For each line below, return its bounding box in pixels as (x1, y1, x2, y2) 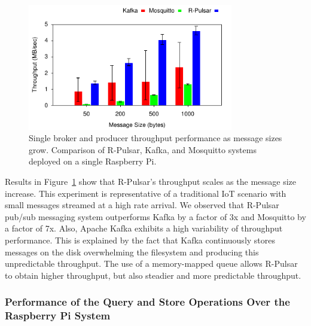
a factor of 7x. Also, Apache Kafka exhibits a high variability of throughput (5, 222, 283, 234)
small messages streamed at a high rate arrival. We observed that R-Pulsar (5, 199, 279, 211)
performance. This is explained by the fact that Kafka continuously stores (5, 233, 276, 246)
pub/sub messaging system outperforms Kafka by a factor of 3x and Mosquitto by (5, 210, 306, 223)
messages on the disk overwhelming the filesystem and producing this (5, 245, 259, 258)
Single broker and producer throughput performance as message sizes (29, 132, 282, 144)
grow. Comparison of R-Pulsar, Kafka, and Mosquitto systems (29, 143, 257, 156)
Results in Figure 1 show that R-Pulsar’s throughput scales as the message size (5, 175, 297, 187)
